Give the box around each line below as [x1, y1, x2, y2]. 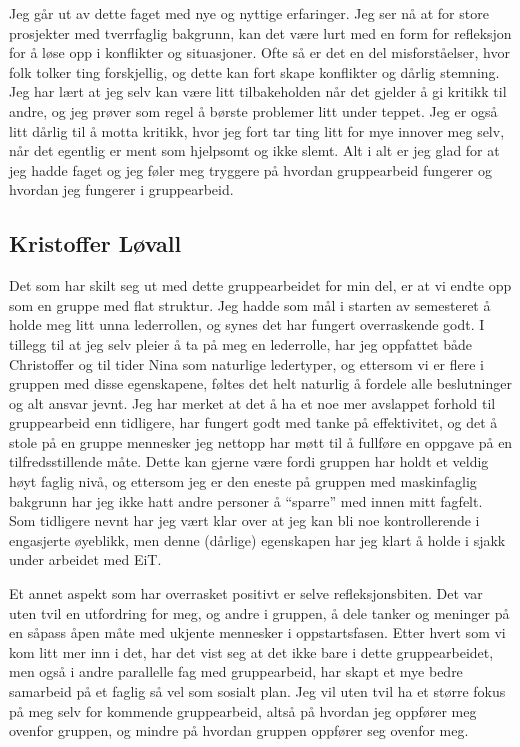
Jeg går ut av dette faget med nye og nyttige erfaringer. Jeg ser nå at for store [9, 3, 489, 23]
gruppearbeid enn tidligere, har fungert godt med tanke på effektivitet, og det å [9, 412, 498, 433]
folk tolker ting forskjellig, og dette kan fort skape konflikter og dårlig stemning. [9, 61, 500, 82]
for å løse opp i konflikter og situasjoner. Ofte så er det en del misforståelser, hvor [9, 42, 510, 63]
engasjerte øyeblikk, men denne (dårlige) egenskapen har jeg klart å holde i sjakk [9, 529, 506, 550]
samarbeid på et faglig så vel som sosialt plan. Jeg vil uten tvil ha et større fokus [9, 681, 506, 702]
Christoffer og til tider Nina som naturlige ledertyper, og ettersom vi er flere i [9, 353, 485, 374]
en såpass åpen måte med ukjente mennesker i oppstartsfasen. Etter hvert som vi [9, 622, 506, 643]
